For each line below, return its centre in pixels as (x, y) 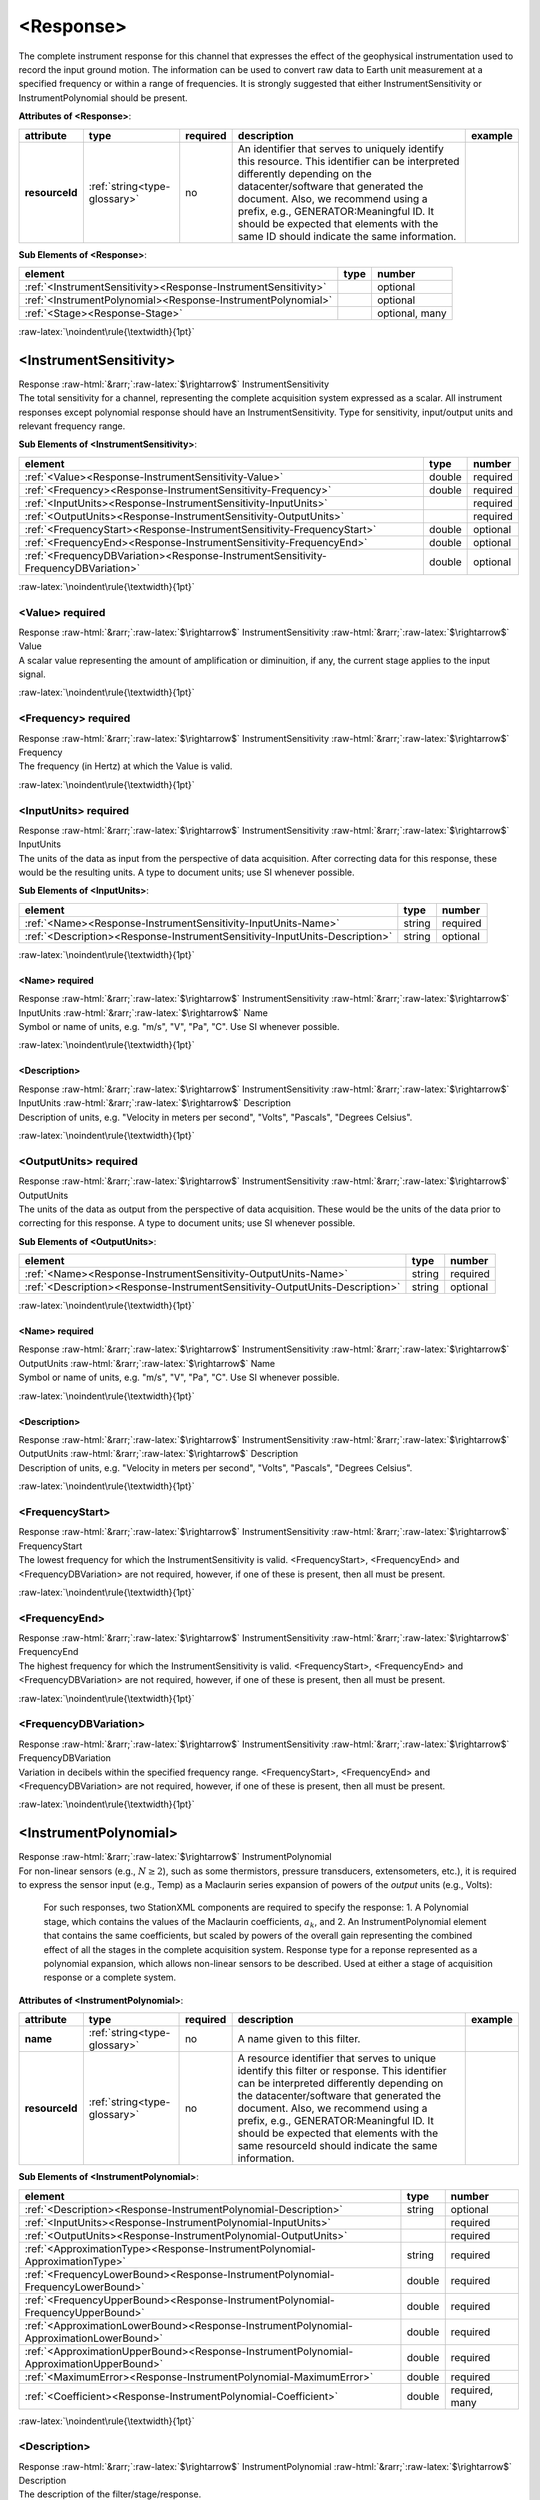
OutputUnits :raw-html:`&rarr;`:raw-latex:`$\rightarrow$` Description (158, 1454)
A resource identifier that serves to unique (337, 2058)
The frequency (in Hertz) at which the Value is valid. (125, 766)
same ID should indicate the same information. (347, 236)
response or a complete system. (110, 1977)
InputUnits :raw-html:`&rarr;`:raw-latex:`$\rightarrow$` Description (155, 1103)
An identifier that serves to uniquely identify (340, 148)
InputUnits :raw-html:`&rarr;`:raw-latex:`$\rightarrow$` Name (143, 1012)
